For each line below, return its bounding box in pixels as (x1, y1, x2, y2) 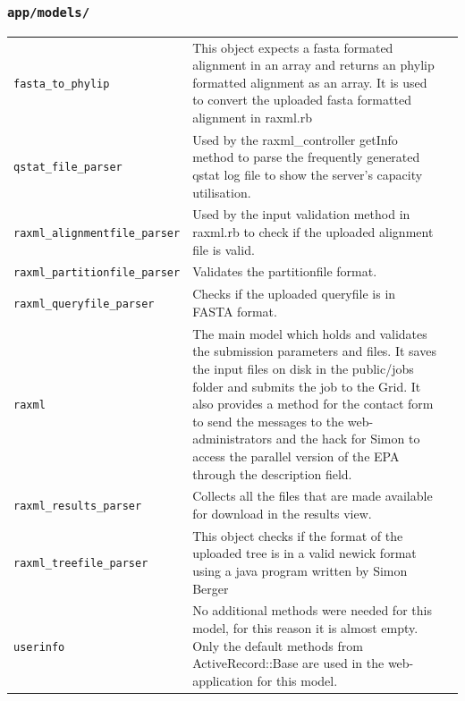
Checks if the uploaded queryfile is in (192, 284, 396, 303)
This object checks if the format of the (192, 526, 403, 545)
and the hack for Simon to (275, 429, 420, 448)
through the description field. (192, 464, 352, 483)
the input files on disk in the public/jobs (192, 359, 414, 377)
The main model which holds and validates (192, 324, 427, 342)
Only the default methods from (192, 636, 363, 655)
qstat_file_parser (13, 161, 123, 174)
